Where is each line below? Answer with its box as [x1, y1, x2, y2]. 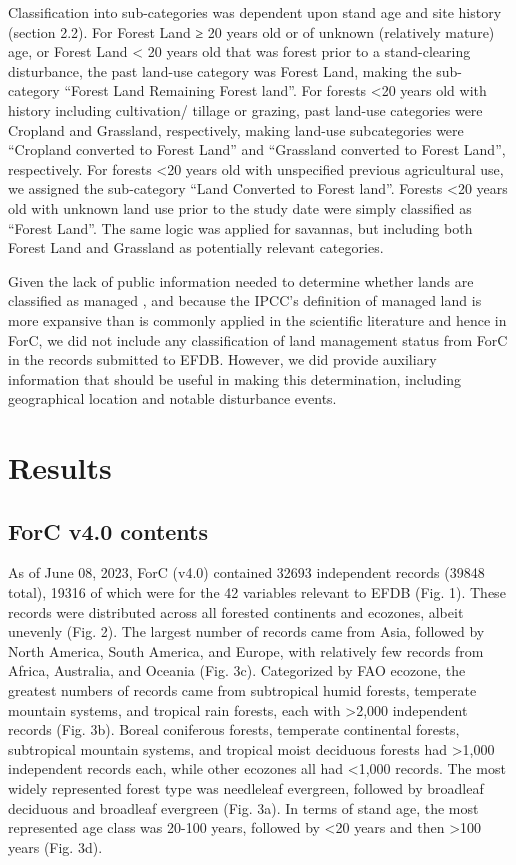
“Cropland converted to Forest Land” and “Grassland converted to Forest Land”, [8, 139, 506, 160]
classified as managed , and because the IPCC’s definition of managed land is [8, 290, 482, 311]
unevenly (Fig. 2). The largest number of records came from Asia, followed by [8, 621, 485, 642]
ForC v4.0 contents [8, 515, 209, 546]
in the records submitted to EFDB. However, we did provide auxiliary [8, 349, 437, 370]
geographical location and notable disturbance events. [8, 388, 337, 409]
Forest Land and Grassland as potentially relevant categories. [8, 237, 384, 258]
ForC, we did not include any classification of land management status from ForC [8, 329, 508, 350]
